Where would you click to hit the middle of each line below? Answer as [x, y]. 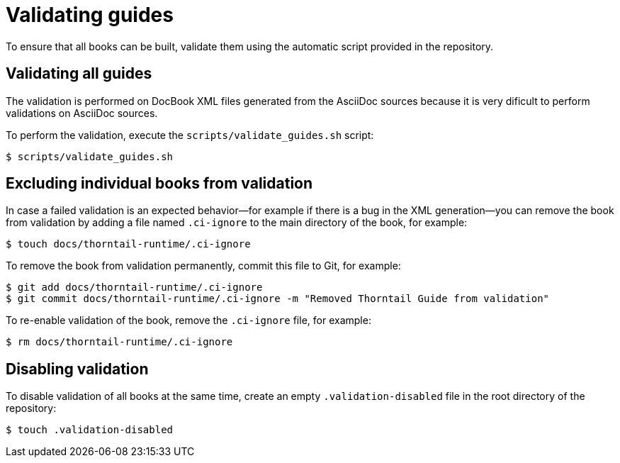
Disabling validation [77, 369]
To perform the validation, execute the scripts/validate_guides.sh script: [190, 135]
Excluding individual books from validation [159, 184]
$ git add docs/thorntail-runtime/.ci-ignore [134, 288]
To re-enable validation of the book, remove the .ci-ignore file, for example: [188, 320]
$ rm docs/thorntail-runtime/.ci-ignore [119, 342]
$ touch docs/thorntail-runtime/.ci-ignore [128, 244]
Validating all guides [79, 74]
